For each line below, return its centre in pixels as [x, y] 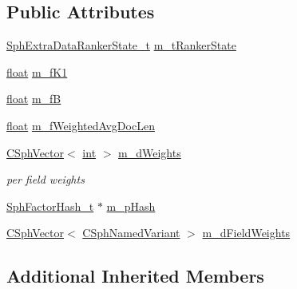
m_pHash [131, 206]
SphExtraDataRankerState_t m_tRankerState [121, 45]
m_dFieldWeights [246, 233]
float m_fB [34, 99]
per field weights [46, 179]
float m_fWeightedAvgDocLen [81, 125]
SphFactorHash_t [50, 206]
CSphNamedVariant [131, 233]
